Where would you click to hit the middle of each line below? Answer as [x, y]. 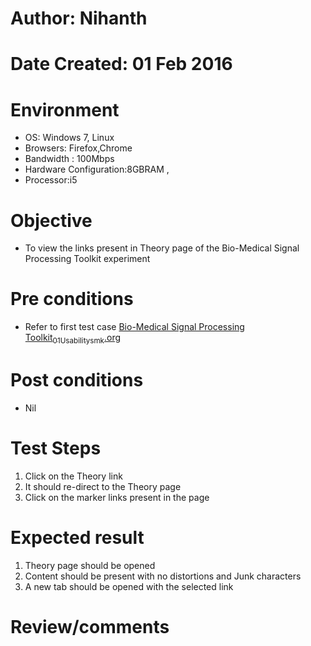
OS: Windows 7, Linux [69, 138]
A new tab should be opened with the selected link [129, 586]
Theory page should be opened [90, 565]
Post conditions [77, 380]
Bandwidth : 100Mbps [69, 159]
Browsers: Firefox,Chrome [78, 148]
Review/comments [90, 626]
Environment [65, 109]
